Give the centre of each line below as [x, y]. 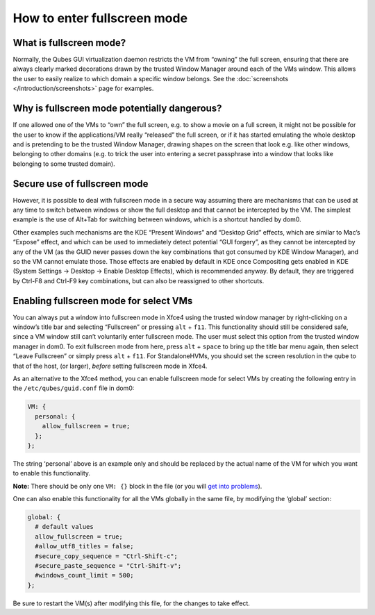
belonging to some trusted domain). [64, 164]
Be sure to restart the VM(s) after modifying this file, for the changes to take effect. [131, 603]
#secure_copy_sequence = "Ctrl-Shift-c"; [107, 556]
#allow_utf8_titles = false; [85, 546]
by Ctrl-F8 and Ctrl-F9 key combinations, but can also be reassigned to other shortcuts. [139, 280]
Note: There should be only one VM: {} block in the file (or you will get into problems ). [137, 486]
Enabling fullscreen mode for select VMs [103, 301]
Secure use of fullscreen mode [81, 184]
